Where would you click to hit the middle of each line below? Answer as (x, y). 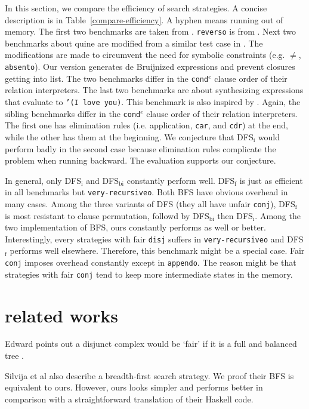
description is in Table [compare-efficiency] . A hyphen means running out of (144, 19)
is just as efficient (271, 180)
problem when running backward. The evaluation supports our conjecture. (140, 160)
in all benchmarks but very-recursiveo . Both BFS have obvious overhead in (146, 192)
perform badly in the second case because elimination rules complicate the (140, 148)
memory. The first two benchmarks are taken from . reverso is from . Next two (151, 31)
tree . (14, 356)
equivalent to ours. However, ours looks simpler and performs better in (134, 387)
